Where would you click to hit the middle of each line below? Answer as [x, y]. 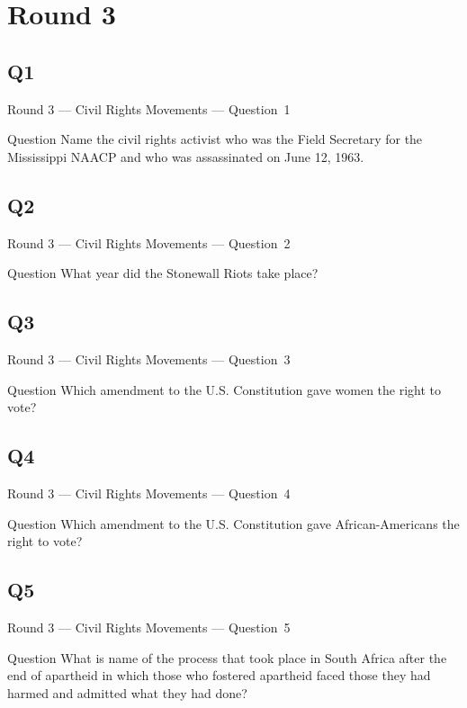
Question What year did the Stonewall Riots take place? [163, 273]
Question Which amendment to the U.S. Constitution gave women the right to [225, 389]
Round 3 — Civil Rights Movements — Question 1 [149, 108]
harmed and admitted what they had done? [127, 692]
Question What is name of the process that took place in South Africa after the [227, 657]
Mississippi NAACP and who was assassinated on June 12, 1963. [186, 156]
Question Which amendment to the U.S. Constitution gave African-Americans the [233, 523]
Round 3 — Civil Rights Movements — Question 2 [149, 242]
